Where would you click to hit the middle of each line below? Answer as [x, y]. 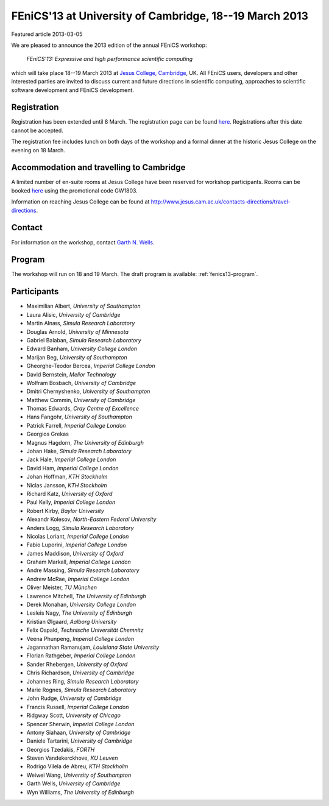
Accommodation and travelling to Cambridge [98, 168]
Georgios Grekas [48, 434]
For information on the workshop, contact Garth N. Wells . [83, 242]
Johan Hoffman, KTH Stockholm [67, 477]
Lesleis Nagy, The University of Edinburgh [79, 613]
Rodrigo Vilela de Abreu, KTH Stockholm [77, 766]
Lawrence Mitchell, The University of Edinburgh [86, 596]
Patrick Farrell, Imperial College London [76, 425]
